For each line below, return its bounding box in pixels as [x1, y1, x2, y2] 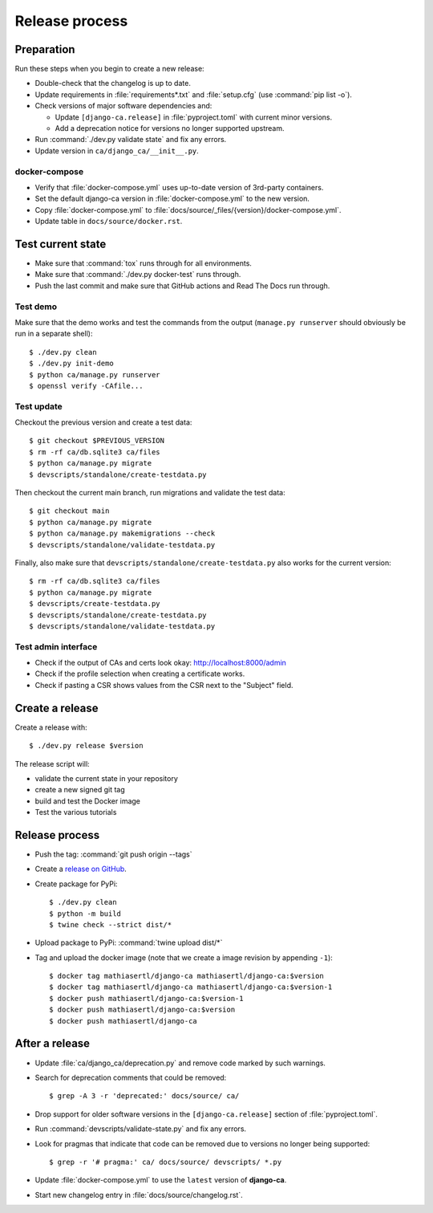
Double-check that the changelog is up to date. [34, 79, 192, 88]
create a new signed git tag [34, 785, 126, 795]
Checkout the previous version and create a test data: [14, 417, 192, 427]
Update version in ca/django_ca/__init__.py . [34, 145, 200, 156]
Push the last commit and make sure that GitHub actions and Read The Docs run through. [34, 281, 330, 291]
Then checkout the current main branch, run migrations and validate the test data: [14, 487, 285, 497]
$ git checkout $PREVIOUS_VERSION [29, 436, 164, 446]
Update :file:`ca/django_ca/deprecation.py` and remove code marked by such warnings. [34, 1058, 326, 1068]
